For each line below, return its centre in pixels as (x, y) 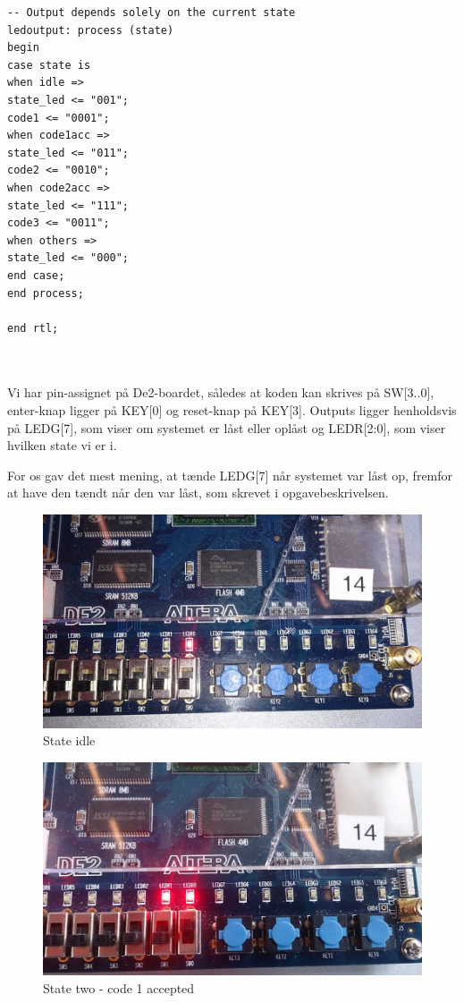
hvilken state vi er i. (62, 445)
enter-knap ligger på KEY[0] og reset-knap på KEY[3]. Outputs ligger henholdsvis (232, 410)
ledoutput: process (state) (91, 30)
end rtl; (33, 328)
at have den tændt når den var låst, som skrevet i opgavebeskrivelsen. (198, 493)
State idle (69, 740)
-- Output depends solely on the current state (152, 13)
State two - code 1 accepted (119, 987)
